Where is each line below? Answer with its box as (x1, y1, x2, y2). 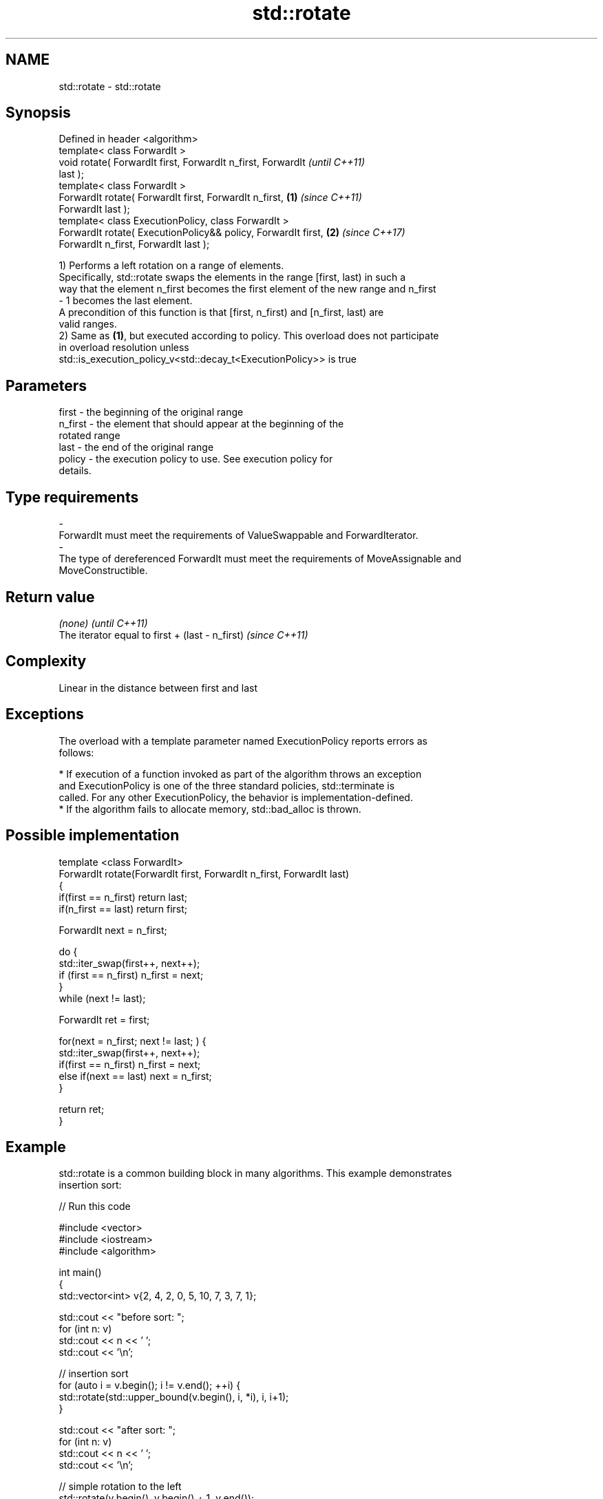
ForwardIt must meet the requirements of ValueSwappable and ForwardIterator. (59, 529, 419, 542)
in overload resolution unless (59, 341, 189, 354)
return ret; (59, 1103, 105, 1115)
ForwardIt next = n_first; (59, 924, 167, 936)
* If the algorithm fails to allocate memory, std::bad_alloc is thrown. (59, 802, 361, 815)
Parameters (6, 376, 87, 394)
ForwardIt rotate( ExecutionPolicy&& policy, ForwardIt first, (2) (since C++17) (59, 226, 405, 239)
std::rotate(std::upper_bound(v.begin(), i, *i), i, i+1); (59, 1391, 289, 1403)
